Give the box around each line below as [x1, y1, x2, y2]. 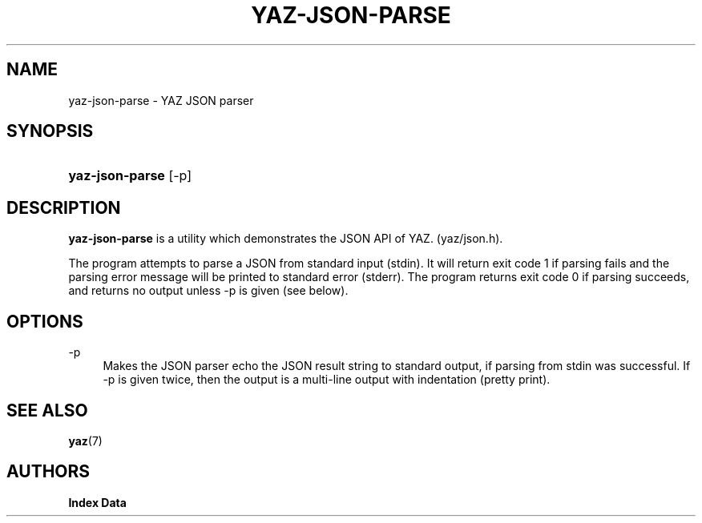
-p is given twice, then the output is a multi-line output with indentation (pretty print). [103, 372, 551, 387]
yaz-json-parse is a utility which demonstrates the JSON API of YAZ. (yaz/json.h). [68, 231, 503, 246]
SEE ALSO [6, 400, 88, 420]
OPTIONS [6, 311, 83, 332]
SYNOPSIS [6, 121, 94, 142]
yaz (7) [68, 433, 103, 448]
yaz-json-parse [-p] [68, 167, 192, 184]
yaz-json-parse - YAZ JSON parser [68, 93, 254, 107]
